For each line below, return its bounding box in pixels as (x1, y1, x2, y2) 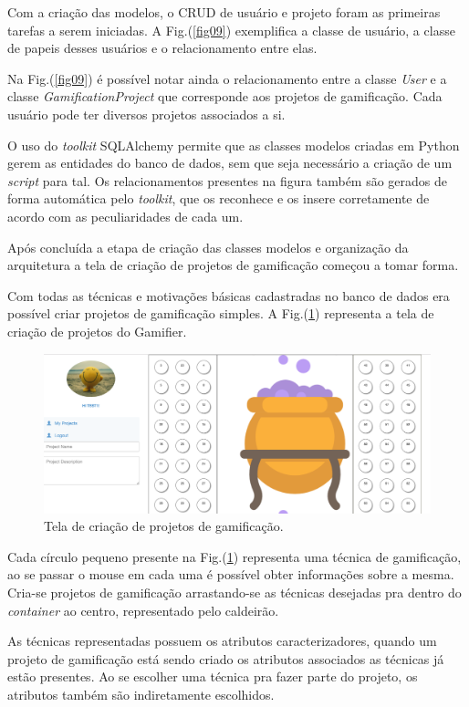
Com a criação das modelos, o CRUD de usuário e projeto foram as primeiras (7, 3, 441, 21)
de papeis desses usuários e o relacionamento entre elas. (7, 38, 318, 57)
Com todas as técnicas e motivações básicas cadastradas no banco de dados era (7, 286, 450, 305)
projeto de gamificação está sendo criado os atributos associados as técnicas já (7, 649, 444, 668)
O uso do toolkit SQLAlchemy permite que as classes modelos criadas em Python (7, 135, 460, 154)
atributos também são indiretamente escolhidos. (7, 684, 275, 703)
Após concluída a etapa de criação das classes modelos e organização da (7, 237, 409, 256)
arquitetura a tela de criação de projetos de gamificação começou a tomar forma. (7, 255, 459, 275)
